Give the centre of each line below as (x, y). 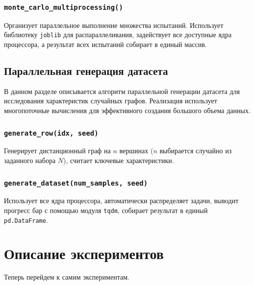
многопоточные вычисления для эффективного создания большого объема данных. (127, 110)
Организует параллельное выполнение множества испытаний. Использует (114, 25)
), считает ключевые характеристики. (119, 160)
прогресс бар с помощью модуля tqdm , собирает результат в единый (106, 210)
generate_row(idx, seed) (51, 133)
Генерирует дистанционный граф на (57, 151)
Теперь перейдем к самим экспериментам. (67, 277)
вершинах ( (136, 151)
